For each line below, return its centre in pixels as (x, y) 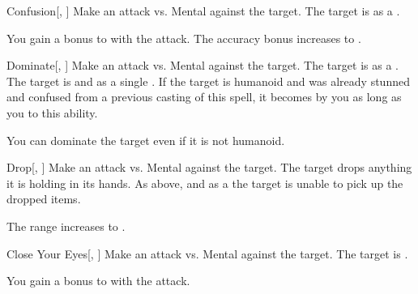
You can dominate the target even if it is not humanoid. (146, 140)
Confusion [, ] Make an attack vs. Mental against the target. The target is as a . (203, 11)
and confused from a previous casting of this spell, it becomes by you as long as (204, 97)
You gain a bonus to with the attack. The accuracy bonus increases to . (184, 38)
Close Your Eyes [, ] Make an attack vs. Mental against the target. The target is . (207, 253)
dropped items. (44, 199)
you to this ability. (52, 112)
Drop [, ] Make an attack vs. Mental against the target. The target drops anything (209, 167)
